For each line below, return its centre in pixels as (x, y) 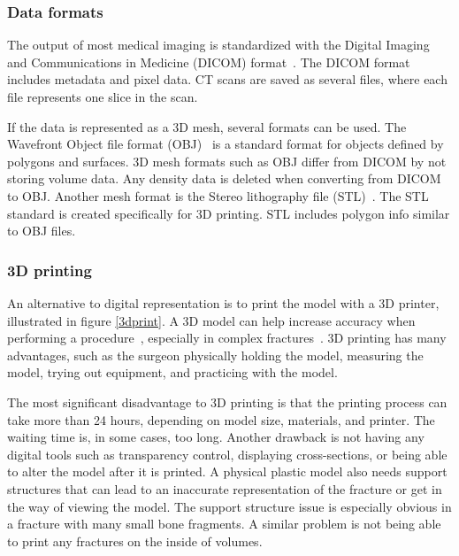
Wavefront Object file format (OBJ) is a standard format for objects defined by (226, 144)
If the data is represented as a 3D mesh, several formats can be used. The (207, 126)
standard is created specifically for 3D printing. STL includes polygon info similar (229, 213)
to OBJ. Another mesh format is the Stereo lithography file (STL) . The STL (218, 195)
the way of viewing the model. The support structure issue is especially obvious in (229, 506)
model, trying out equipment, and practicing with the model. (172, 372)
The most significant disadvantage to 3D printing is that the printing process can (227, 402)
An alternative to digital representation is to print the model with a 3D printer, (223, 302)
